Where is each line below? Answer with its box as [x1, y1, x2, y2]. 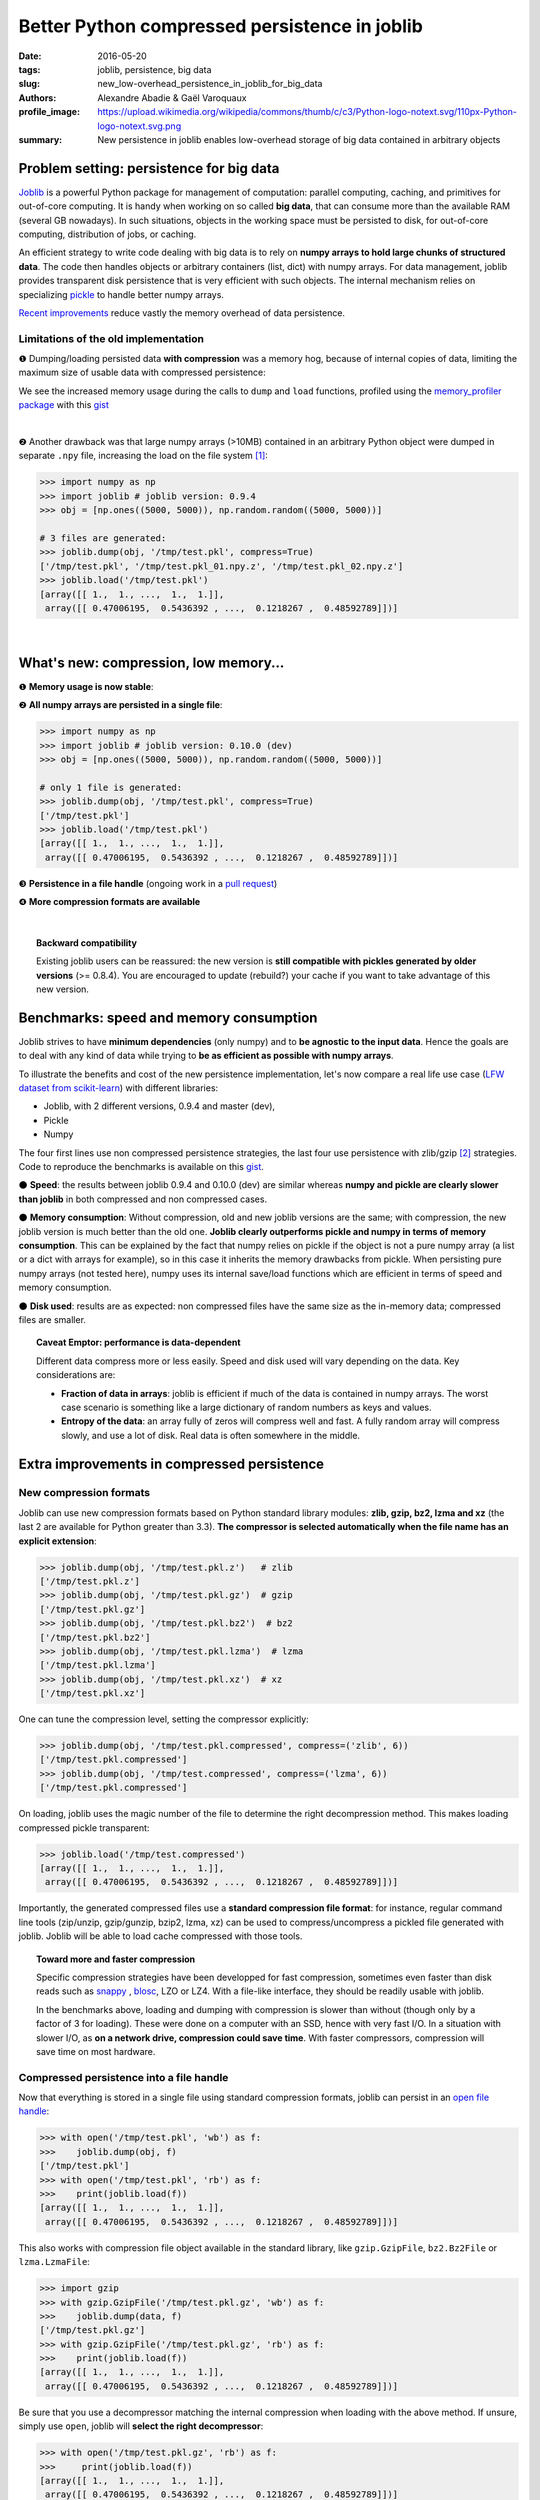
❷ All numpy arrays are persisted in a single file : [18, 699, 223, 711]
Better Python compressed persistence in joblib [18, 15, 424, 37]
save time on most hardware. [36, 2045, 156, 2057]
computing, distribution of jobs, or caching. [18, 228, 197, 240]
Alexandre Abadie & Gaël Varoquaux [97, 91, 247, 104]
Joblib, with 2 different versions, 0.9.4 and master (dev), [43, 1100, 275, 1112]
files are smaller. [18, 1313, 87, 1325]
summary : [18, 133, 63, 145]
